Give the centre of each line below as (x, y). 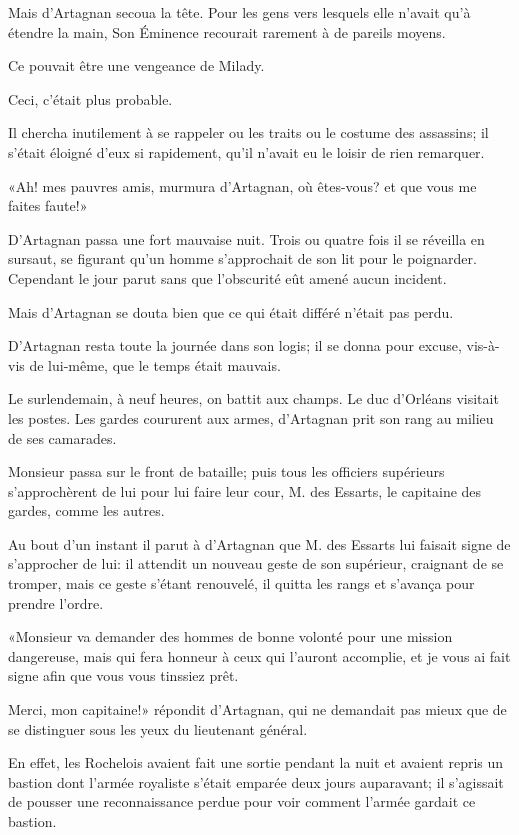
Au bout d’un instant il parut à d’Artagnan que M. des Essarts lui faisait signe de (259, 543)
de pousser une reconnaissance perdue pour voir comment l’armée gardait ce (242, 801)
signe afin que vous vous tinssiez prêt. (123, 675)
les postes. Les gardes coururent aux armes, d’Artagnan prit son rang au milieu (251, 417)
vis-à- (483, 345)
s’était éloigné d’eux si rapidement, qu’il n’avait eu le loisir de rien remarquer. (246, 151)
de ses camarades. (62, 437)
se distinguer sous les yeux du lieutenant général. (158, 728)
